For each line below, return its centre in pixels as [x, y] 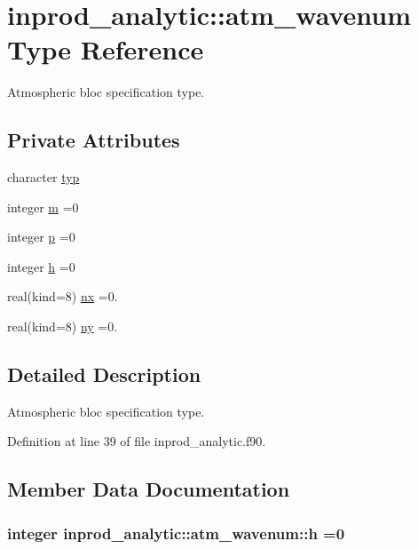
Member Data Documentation [149, 489]
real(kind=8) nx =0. [63, 296]
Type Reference [106, 49]
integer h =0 [41, 266]
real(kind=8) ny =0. [63, 326]
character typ [43, 177]
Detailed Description [104, 374]
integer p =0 [41, 237]
